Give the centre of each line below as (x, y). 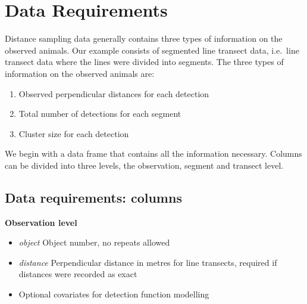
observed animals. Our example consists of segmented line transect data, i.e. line (152, 50)
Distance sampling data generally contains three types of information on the (144, 38)
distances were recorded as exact (78, 274)
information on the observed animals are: (80, 73)
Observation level (41, 222)
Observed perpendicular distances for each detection (114, 93)
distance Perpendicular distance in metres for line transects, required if (148, 262)
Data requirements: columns (93, 197)
